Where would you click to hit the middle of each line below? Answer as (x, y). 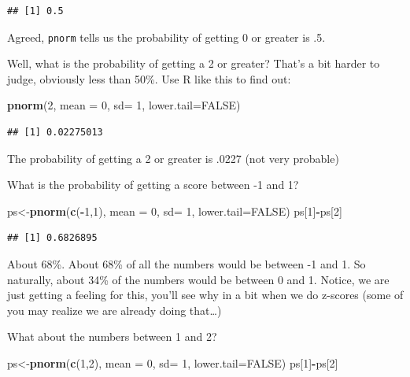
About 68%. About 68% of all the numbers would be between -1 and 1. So (187, 264)
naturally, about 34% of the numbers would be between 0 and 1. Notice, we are (198, 279)
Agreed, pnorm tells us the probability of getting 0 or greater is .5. (166, 37)
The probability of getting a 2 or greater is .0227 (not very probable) (173, 158)
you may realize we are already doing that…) (115, 310)
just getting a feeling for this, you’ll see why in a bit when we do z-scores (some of (205, 295)
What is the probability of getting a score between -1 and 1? (153, 185)
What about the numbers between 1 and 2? (112, 336)
